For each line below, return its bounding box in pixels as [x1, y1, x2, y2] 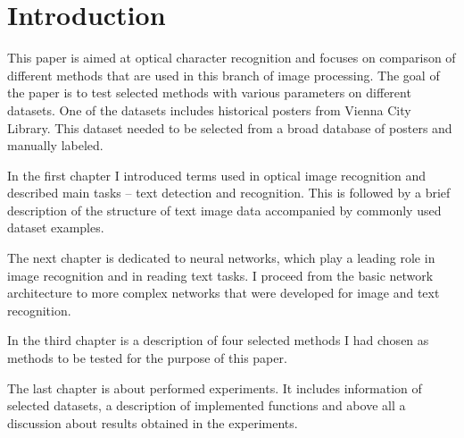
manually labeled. [7, 136, 104, 155]
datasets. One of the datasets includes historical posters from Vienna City [7, 100, 411, 119]
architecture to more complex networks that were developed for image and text [7, 283, 440, 302]
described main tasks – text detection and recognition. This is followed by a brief [7, 183, 451, 202]
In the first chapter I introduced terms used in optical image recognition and [7, 165, 427, 184]
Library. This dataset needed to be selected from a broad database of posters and [7, 118, 452, 137]
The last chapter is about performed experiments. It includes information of [7, 378, 422, 397]
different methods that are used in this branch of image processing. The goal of [7, 65, 440, 84]
